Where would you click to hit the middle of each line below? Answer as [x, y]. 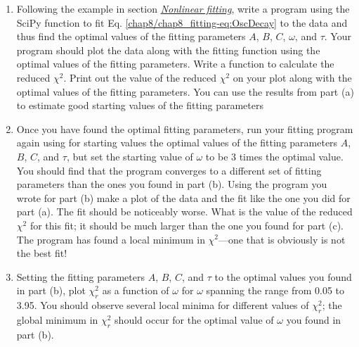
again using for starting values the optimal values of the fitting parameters [177, 143]
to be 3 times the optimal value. [274, 156]
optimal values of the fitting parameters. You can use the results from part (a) [185, 91]
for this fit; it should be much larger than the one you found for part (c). [187, 225]
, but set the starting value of [130, 156]
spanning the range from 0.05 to [275, 290]
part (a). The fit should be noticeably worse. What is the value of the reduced [184, 212]
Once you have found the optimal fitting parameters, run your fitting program [185, 128]
